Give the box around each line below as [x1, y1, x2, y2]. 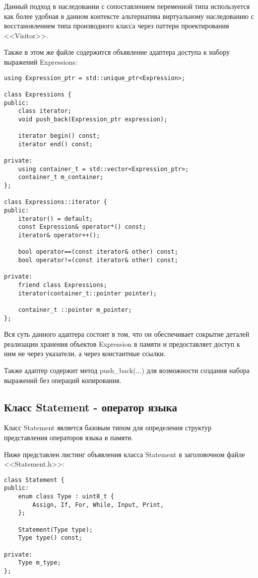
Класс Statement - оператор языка [4, 399, 177, 414]
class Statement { [4, 476, 64, 483]
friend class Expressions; [18, 281, 107, 289]
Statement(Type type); [18, 526, 93, 533]
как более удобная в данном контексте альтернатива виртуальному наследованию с [4, 10, 254, 21]
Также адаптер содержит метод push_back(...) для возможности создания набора [4, 365, 250, 376]
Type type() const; [18, 534, 82, 542]
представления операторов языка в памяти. [4, 432, 133, 443]
